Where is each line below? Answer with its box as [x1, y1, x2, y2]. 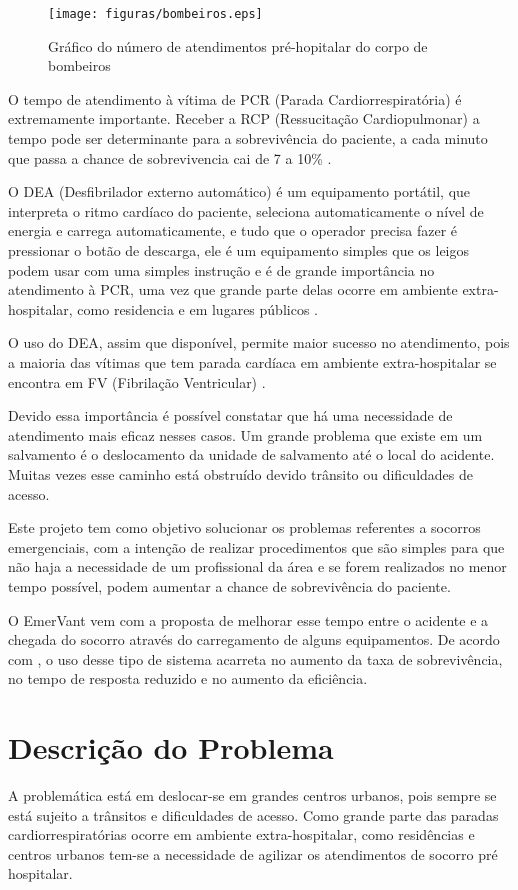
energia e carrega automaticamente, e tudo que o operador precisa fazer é [8, 220, 458, 241]
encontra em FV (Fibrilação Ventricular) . [8, 371, 266, 392]
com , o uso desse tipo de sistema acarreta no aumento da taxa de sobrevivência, [8, 648, 503, 669]
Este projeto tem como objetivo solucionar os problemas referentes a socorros [8, 517, 481, 538]
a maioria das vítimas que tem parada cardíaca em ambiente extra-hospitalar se [8, 351, 497, 372]
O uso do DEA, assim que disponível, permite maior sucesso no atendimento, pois [8, 332, 510, 353]
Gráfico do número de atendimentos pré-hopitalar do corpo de [48, 35, 428, 56]
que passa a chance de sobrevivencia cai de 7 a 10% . [8, 147, 332, 168]
